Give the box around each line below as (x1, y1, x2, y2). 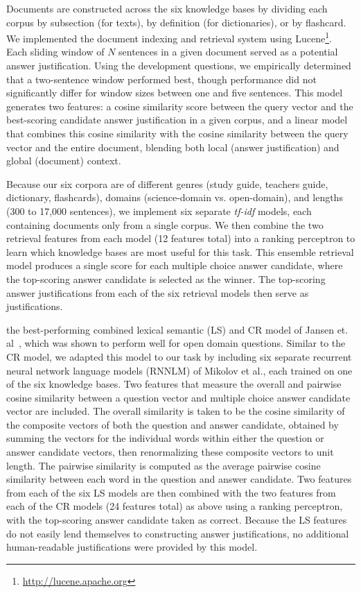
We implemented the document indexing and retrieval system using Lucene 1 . (6, 29, 332, 45)
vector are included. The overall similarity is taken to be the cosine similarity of (6, 404, 345, 418)
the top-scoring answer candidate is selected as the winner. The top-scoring (6, 271, 326, 286)
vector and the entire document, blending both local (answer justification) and (6, 139, 340, 154)
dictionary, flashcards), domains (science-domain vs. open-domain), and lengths (6, 190, 343, 205)
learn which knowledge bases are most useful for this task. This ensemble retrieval (6, 244, 354, 259)
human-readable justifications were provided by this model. (6, 540, 258, 554)
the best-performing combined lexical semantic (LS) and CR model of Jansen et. (6, 322, 349, 336)
